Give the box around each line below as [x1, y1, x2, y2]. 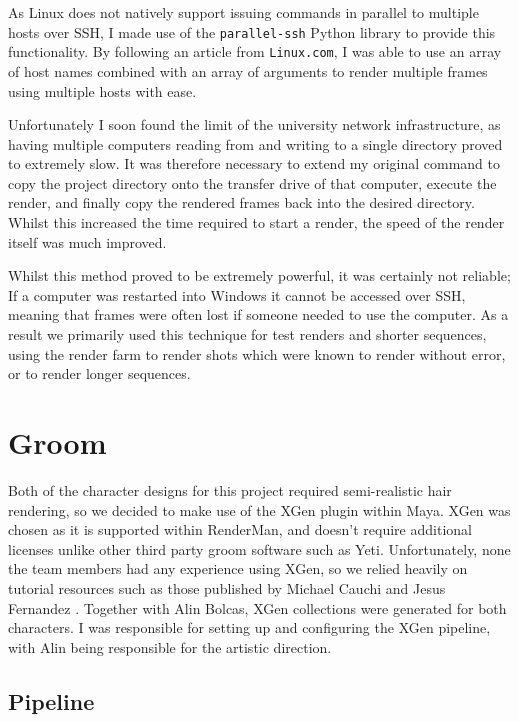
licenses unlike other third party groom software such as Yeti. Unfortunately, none [8, 538, 511, 559]
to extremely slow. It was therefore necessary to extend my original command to [8, 153, 500, 174]
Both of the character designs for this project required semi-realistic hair [8, 479, 452, 500]
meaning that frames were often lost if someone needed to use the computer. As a [8, 304, 509, 325]
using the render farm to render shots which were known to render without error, [8, 343, 506, 364]
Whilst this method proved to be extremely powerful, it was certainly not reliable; [8, 265, 511, 286]
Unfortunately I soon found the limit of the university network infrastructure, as [8, 114, 501, 135]
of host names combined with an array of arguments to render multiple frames [8, 60, 488, 81]
